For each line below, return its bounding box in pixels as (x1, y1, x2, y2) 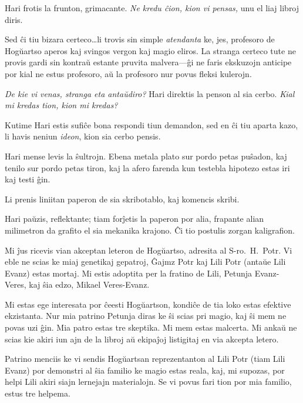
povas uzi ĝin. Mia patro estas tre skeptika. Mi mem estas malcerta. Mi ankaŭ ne (5, 321, 297, 334)
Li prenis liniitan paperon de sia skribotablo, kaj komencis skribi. (5, 192, 240, 205)
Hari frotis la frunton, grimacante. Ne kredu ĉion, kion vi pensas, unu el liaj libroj (5, 2, 299, 14)
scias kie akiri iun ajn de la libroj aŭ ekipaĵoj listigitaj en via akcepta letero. (5, 332, 279, 345)
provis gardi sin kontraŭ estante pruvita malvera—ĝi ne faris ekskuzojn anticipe (5, 56, 292, 68)
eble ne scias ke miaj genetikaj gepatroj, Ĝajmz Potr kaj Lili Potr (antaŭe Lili (5, 255, 286, 268)
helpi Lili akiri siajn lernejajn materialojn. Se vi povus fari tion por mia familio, (5, 375, 292, 388)
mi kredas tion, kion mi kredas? (5, 99, 118, 111)
